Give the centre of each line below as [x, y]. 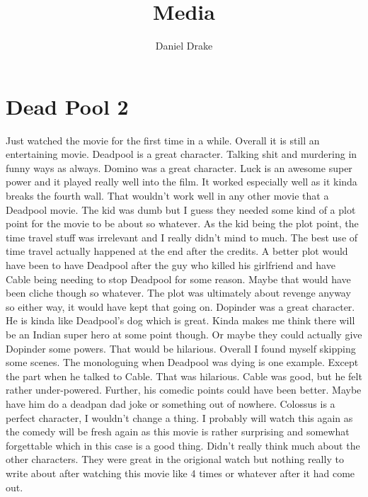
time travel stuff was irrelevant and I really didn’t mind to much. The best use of [182, 237]
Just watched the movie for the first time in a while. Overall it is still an [163, 140]
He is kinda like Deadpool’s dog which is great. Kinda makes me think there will [180, 320]
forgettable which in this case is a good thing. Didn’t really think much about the [183, 445]
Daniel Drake [184, 46]
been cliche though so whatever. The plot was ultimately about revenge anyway [178, 293]
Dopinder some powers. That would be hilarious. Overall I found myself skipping [181, 348]
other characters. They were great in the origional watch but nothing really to [175, 459]
